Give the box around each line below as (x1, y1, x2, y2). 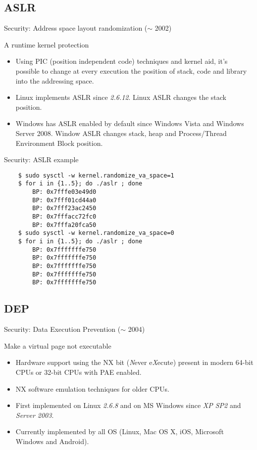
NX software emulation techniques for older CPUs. (15, 383, 169, 394)
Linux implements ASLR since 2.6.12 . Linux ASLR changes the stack (15, 92, 227, 102)
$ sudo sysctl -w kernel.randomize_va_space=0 (18, 229, 174, 237)
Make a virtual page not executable (4, 340, 111, 351)
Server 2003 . (15, 409, 54, 420)
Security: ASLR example (4, 154, 79, 165)
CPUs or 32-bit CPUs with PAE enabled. (15, 366, 142, 377)
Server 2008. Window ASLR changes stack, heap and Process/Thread (15, 128, 227, 138)
